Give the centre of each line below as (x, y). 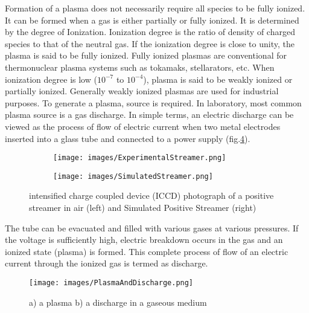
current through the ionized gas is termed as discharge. (107, 263)
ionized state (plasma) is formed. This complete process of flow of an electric (147, 251)
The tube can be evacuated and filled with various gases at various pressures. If (152, 227)
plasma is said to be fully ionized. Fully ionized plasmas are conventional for (146, 55)
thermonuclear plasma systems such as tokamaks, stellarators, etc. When (140, 67)
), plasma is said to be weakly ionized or (218, 79)
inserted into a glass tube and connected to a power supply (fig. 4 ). (128, 138)
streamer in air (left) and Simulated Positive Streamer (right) (143, 208)
